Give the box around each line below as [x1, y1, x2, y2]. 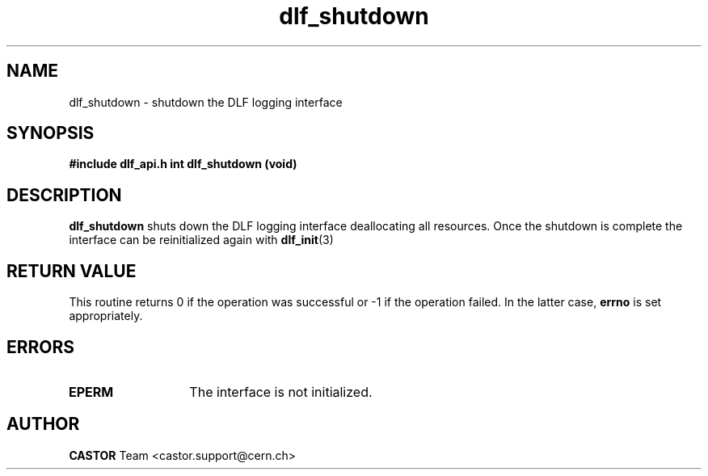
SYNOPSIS [6, 123, 95, 144]
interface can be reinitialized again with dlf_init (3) [69, 233, 334, 247]
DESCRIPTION [6, 184, 122, 205]
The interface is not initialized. [189, 383, 373, 400]
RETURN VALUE [6, 260, 137, 281]
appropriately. [69, 309, 143, 323]
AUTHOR [6, 414, 80, 435]
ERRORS [6, 336, 75, 357]
